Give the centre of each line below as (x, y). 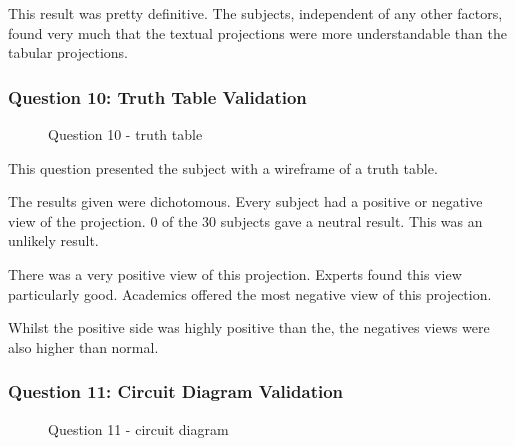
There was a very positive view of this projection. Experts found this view (235, 273)
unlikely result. (53, 240)
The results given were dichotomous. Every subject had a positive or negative (245, 201)
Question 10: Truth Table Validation (157, 96)
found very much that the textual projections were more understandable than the (257, 32)
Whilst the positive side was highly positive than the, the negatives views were (249, 327)
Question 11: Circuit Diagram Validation (176, 391)
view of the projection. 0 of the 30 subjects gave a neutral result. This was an (245, 220)
